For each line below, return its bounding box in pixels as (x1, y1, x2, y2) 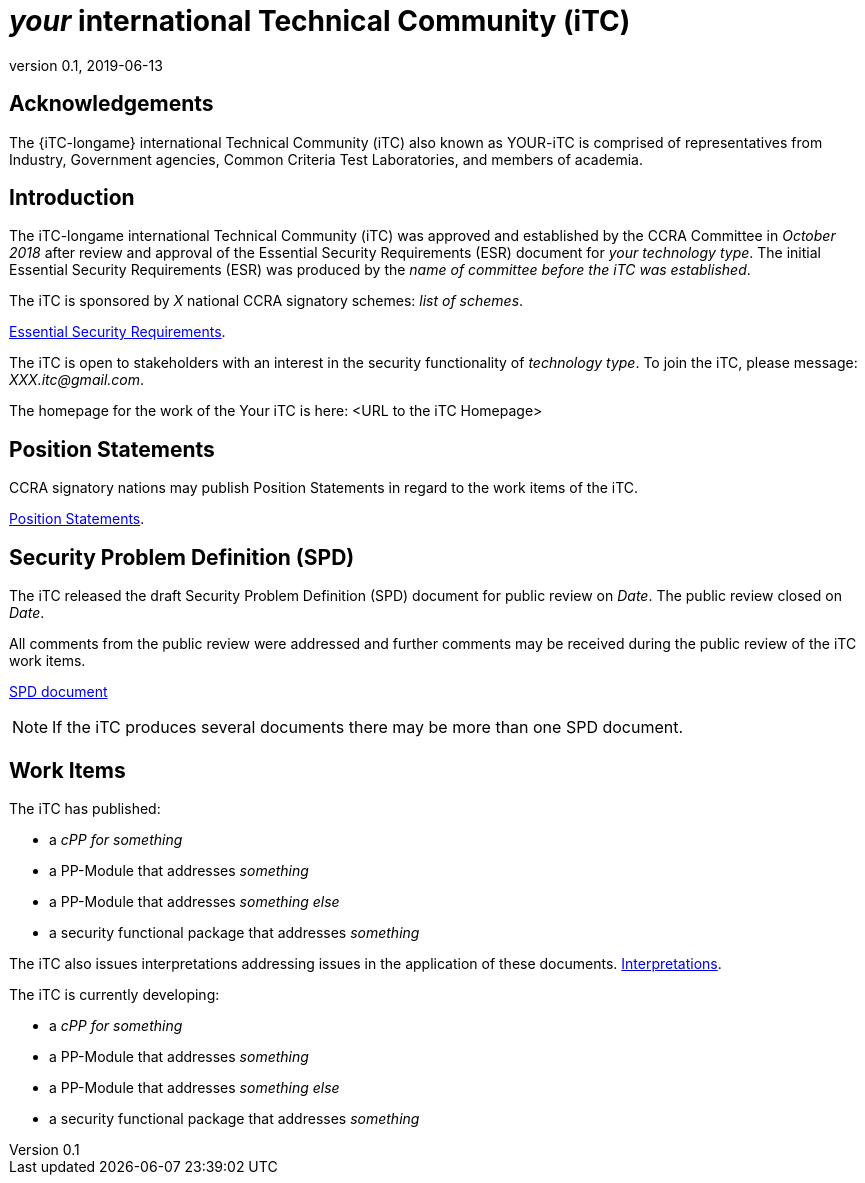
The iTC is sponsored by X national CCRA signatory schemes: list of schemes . (9, 292, 524, 310)
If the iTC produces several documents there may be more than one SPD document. (52, 717, 684, 738)
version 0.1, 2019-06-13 (9, 56, 163, 74)
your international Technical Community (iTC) (9, 4, 631, 38)
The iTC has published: (9, 799, 161, 817)
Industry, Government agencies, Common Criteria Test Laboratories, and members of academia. (9, 150, 643, 168)
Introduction (9, 185, 135, 211)
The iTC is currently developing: (9, 985, 220, 1003)
